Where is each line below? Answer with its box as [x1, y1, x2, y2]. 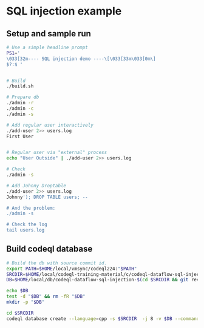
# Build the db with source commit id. [6, 259, 107, 266]
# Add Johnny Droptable [6, 182, 67, 189]
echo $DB [6, 288, 29, 294]
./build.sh [6, 83, 34, 89]
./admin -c [6, 105, 34, 112]
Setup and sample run [6, 28, 91, 39]
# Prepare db [6, 94, 39, 101]
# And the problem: [6, 205, 56, 211]
